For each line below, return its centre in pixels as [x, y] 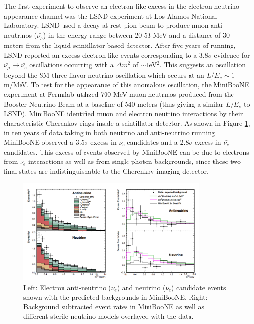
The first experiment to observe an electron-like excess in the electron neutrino [122, 6]
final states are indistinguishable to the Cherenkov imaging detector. [106, 171]
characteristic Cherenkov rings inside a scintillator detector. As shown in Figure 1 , [127, 123]
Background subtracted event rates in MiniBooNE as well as [114, 306]
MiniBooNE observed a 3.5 [44, 142]
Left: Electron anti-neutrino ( [67, 287]
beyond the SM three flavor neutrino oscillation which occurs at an [104, 75]
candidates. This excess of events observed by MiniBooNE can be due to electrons [127, 151]
